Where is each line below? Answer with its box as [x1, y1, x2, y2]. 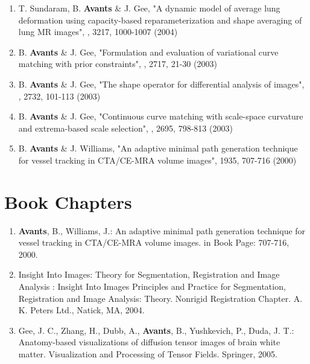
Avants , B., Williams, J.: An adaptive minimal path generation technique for [18, 224, 306, 237]
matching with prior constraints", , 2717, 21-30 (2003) [18, 57, 217, 70]
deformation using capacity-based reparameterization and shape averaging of [18, 13, 302, 26]
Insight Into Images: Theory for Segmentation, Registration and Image [18, 268, 280, 281]
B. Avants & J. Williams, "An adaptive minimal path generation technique [18, 142, 298, 155]
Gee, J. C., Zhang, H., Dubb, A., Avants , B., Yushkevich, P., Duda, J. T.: [18, 324, 294, 336]
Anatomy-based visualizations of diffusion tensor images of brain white [18, 336, 280, 348]
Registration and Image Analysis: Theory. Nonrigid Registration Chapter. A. [18, 292, 303, 304]
